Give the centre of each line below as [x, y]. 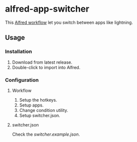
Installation [19, 52]
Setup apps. [31, 105]
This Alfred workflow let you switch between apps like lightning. [69, 22]
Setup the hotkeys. [38, 100]
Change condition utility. [44, 110]
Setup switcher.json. [40, 115]
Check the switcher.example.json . [46, 134]
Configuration [22, 80]
